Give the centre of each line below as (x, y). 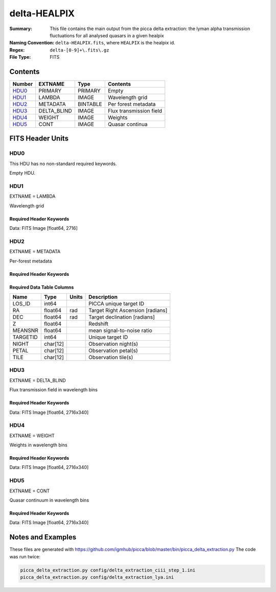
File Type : (20, 57)
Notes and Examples (43, 537)
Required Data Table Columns (42, 287)
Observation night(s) (113, 344)
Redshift (98, 324)
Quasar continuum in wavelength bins (49, 500)
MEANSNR (25, 330)
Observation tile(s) (111, 358)
